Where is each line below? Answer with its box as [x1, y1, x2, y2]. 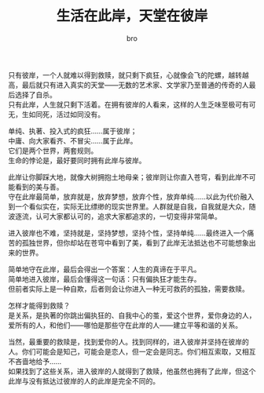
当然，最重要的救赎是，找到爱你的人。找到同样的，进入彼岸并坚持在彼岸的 [8, 337, 249, 346]
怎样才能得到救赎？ [8, 300, 71, 310]
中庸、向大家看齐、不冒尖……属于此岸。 [8, 136, 137, 145]
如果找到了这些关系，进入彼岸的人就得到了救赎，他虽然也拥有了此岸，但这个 [8, 366, 256, 376]
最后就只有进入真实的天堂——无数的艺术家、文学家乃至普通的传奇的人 [21, 80, 249, 89]
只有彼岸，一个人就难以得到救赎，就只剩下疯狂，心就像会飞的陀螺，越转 [8, 70, 242, 79]
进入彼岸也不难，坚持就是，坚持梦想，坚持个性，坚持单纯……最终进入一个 [8, 228, 247, 238]
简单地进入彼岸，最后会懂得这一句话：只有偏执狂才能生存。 [8, 274, 201, 283]
